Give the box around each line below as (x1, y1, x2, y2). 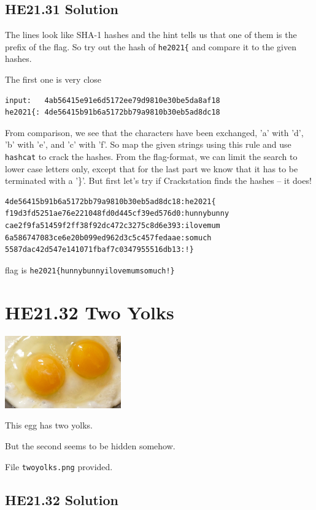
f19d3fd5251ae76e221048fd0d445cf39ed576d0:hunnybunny (5, 209, 229, 218)
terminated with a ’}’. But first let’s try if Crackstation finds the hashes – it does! (5, 174, 312, 187)
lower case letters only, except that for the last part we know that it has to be (5, 162, 298, 175)
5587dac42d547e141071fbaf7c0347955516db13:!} (5, 245, 194, 254)
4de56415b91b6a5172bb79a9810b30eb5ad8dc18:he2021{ (5, 197, 216, 206)
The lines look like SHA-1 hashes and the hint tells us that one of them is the (5, 28, 297, 41)
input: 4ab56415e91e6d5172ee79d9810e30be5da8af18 (5, 96, 220, 105)
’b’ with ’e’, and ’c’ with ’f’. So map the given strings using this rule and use (5, 138, 291, 151)
